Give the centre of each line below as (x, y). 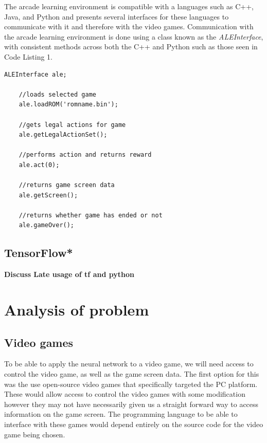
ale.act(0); (39, 165)
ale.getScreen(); (48, 195)
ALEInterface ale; (35, 74)
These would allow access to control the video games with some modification (125, 394)
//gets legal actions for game (72, 125)
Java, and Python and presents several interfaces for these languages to (117, 16)
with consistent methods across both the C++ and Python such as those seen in (131, 47)
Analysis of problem (77, 310)
